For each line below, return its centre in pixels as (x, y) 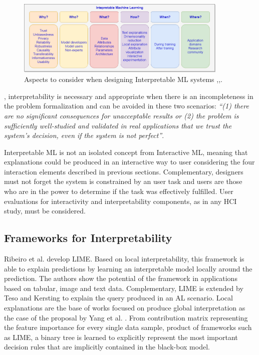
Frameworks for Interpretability (88, 238)
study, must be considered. (45, 211)
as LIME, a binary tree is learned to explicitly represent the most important (121, 337)
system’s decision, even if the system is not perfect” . (84, 135)
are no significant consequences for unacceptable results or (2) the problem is (121, 115)
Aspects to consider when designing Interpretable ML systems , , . (123, 79)
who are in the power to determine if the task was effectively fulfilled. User (119, 191)
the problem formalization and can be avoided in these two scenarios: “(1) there (126, 106)
